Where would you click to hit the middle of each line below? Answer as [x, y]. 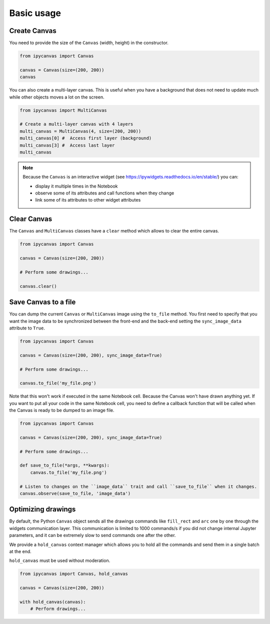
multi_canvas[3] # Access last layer [67, 145]
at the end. [20, 551]
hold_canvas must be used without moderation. [60, 560]
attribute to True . [27, 328]
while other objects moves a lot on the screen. [57, 97]
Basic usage [35, 13]
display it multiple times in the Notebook [76, 186]
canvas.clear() [38, 286]
